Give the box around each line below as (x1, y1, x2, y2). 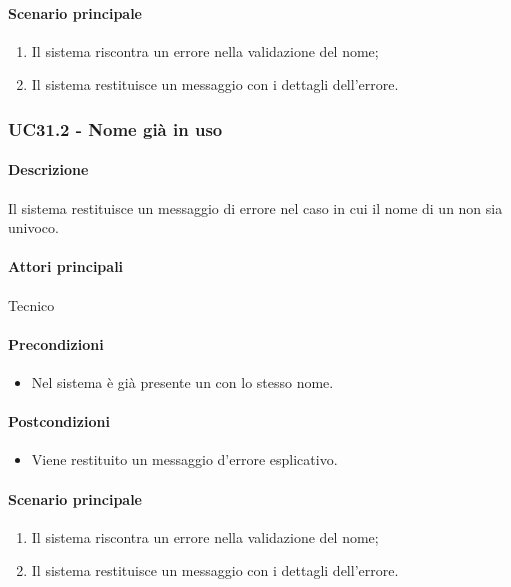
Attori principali (8, 256, 124, 277)
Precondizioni (8, 333, 104, 354)
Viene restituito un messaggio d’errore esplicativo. (31, 449, 338, 470)
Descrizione (8, 159, 89, 180)
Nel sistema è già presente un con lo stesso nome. (31, 372, 334, 392)
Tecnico (8, 294, 55, 315)
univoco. (8, 217, 59, 238)
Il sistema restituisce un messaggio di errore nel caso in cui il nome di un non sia (8, 197, 503, 218)
